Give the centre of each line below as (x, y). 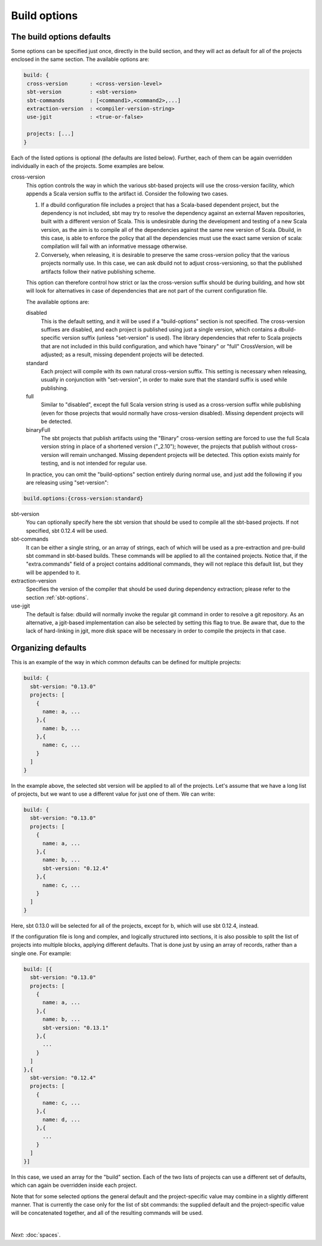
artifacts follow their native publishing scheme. (98, 271)
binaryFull (38, 429)
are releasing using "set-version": (67, 483)
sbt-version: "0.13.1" (76, 1028)
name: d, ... (61, 1119)
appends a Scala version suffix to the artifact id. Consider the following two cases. (127, 194)
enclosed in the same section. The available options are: (80, 59)
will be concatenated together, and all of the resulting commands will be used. (107, 1213)
